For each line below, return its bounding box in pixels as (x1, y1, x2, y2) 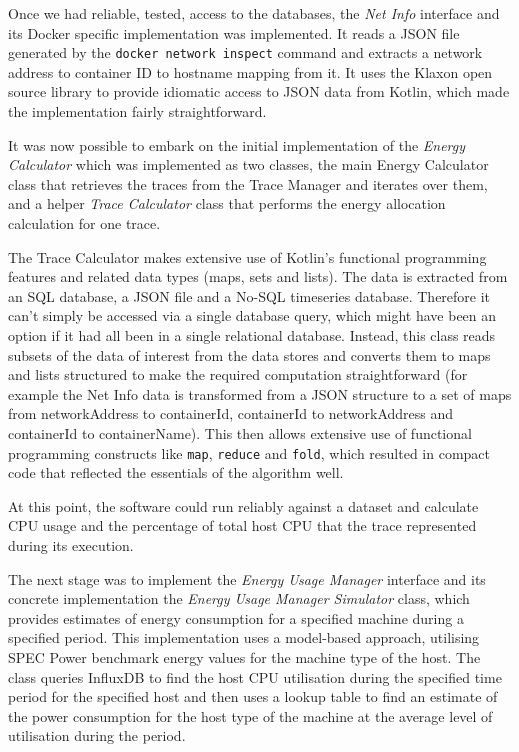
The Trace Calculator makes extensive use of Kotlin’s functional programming (8, 246, 487, 267)
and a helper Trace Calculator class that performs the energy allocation (8, 193, 446, 214)
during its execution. (8, 534, 134, 555)
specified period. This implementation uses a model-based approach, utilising (8, 627, 480, 648)
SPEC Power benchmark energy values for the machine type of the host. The (8, 646, 481, 667)
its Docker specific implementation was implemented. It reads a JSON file (8, 22, 460, 43)
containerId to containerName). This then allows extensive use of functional (8, 422, 472, 443)
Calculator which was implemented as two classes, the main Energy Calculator (8, 154, 489, 175)
